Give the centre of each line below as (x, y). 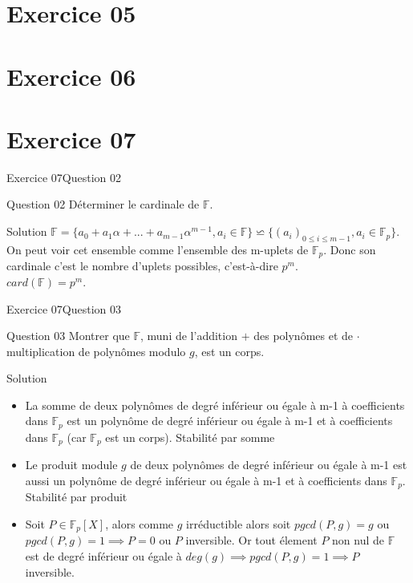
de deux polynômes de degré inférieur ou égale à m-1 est (269, 465)
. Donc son (350, 249)
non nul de (358, 540)
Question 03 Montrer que (68, 336)
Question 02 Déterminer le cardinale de (103, 204)
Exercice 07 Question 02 (64, 177)
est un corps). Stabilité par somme (190, 437)
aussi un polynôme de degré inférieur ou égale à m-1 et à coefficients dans (206, 480)
